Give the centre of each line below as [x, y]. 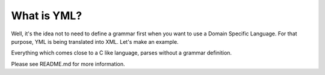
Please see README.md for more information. [68, 64]
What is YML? [47, 16]
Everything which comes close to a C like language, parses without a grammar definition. [121, 53]
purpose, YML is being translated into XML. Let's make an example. [95, 41]
